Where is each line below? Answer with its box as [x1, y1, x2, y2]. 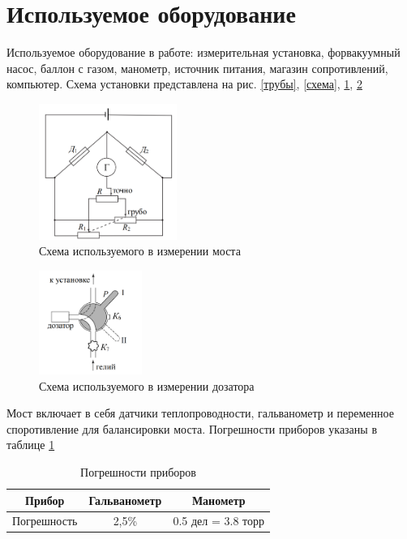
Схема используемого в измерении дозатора [39, 377, 255, 394]
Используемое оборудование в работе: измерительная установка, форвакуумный [6, 44, 401, 61]
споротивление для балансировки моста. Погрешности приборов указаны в [6, 420, 378, 437]
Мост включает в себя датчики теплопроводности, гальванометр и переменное [6, 404, 394, 421]
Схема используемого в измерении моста [39, 242, 241, 259]
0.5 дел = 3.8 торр [173, 512, 265, 529]
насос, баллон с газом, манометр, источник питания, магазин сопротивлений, [6, 59, 388, 76]
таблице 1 [6, 436, 55, 453]
